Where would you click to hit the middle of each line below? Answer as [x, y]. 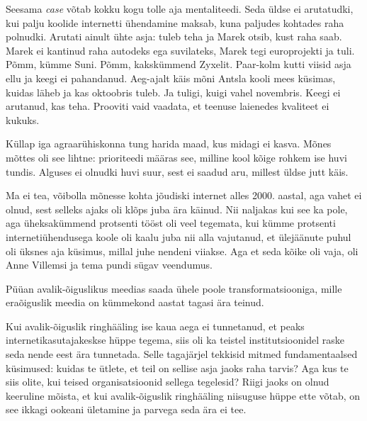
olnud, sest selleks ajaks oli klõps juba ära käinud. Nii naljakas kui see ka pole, [177, 209]
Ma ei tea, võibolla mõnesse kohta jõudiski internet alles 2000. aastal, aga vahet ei [184, 195]
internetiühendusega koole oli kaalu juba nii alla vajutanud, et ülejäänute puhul [179, 236]
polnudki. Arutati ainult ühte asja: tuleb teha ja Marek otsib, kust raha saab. [174, 37]
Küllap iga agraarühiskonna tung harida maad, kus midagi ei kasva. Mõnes [169, 144]
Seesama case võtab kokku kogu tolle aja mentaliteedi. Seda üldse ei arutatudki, [180, 9]
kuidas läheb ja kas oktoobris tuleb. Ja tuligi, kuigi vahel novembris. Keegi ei [173, 92]
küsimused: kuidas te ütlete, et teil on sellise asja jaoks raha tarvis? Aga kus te [177, 367]
